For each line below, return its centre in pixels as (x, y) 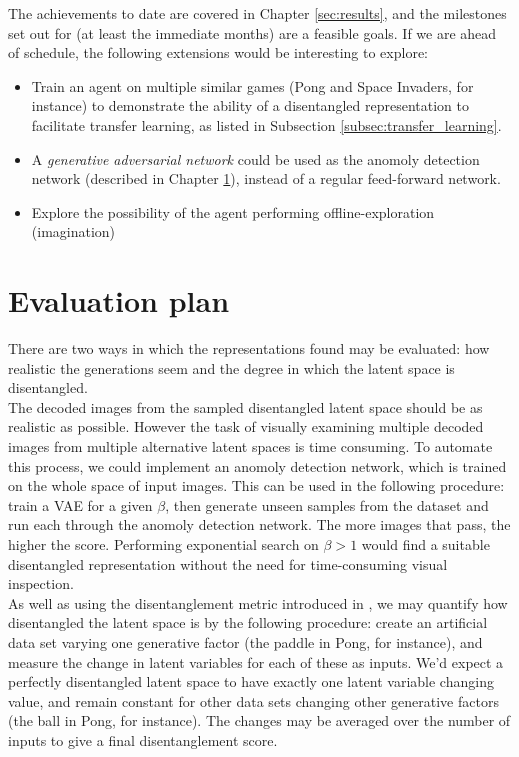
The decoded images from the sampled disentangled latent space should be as (245, 406)
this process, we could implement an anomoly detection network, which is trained (257, 465)
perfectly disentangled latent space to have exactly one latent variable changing (251, 681)
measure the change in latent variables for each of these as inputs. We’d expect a (256, 661)
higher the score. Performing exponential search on (163, 544)
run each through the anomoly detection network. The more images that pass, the (259, 524)
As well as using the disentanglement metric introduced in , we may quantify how (258, 602)
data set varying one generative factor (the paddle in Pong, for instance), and (245, 641)
